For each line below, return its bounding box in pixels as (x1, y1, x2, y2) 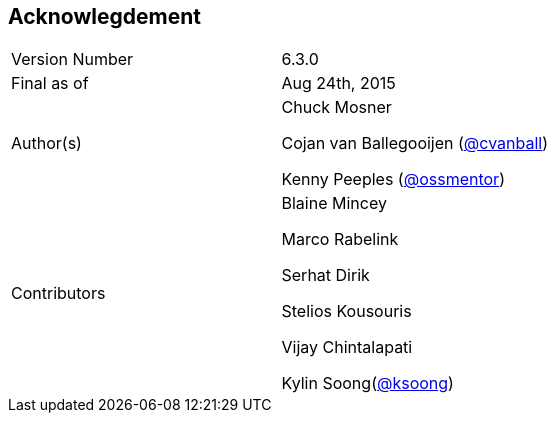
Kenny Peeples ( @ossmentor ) (281, 169, 505, 190)
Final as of (11, 73, 89, 94)
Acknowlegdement (8, 4, 201, 29)
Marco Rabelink (281, 229, 399, 250)
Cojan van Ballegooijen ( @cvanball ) (281, 133, 549, 154)
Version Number (11, 49, 134, 70)
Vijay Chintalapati (281, 337, 413, 358)
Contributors (11, 283, 106, 304)
